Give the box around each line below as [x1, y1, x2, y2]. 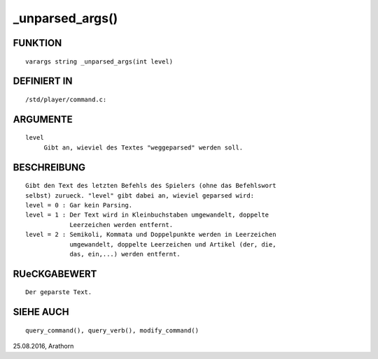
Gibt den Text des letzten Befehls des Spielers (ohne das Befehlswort [25, 182, 276, 190]
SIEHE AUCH [13, 306, 69, 318]
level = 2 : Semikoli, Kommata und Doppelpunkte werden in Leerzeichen [25, 230, 276, 239]
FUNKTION [13, 37, 62, 49]
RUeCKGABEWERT [13, 268, 97, 279]
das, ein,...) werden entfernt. [69, 250, 181, 258]
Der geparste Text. [25, 288, 92, 296]
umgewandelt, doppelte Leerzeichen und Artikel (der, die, [69, 240, 276, 248]
